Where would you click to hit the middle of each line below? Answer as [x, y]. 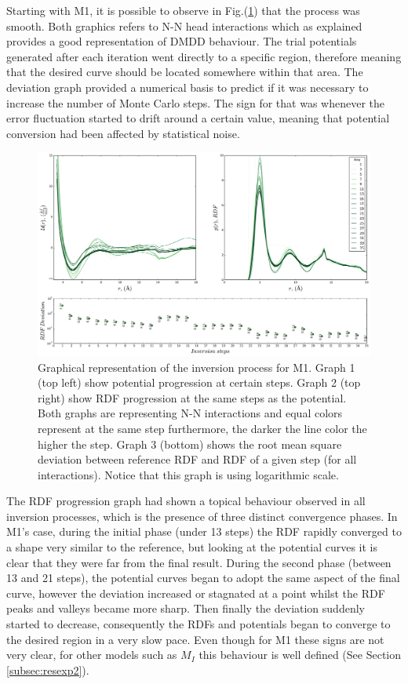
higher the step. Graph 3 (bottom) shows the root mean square [190, 444]
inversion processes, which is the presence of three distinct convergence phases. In [202, 516]
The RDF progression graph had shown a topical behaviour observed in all [186, 501]
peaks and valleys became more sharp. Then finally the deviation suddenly [186, 608]
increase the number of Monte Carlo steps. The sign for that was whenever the [195, 102]
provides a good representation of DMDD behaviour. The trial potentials [182, 41]
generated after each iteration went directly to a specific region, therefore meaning [204, 56]
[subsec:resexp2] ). [48, 669]
